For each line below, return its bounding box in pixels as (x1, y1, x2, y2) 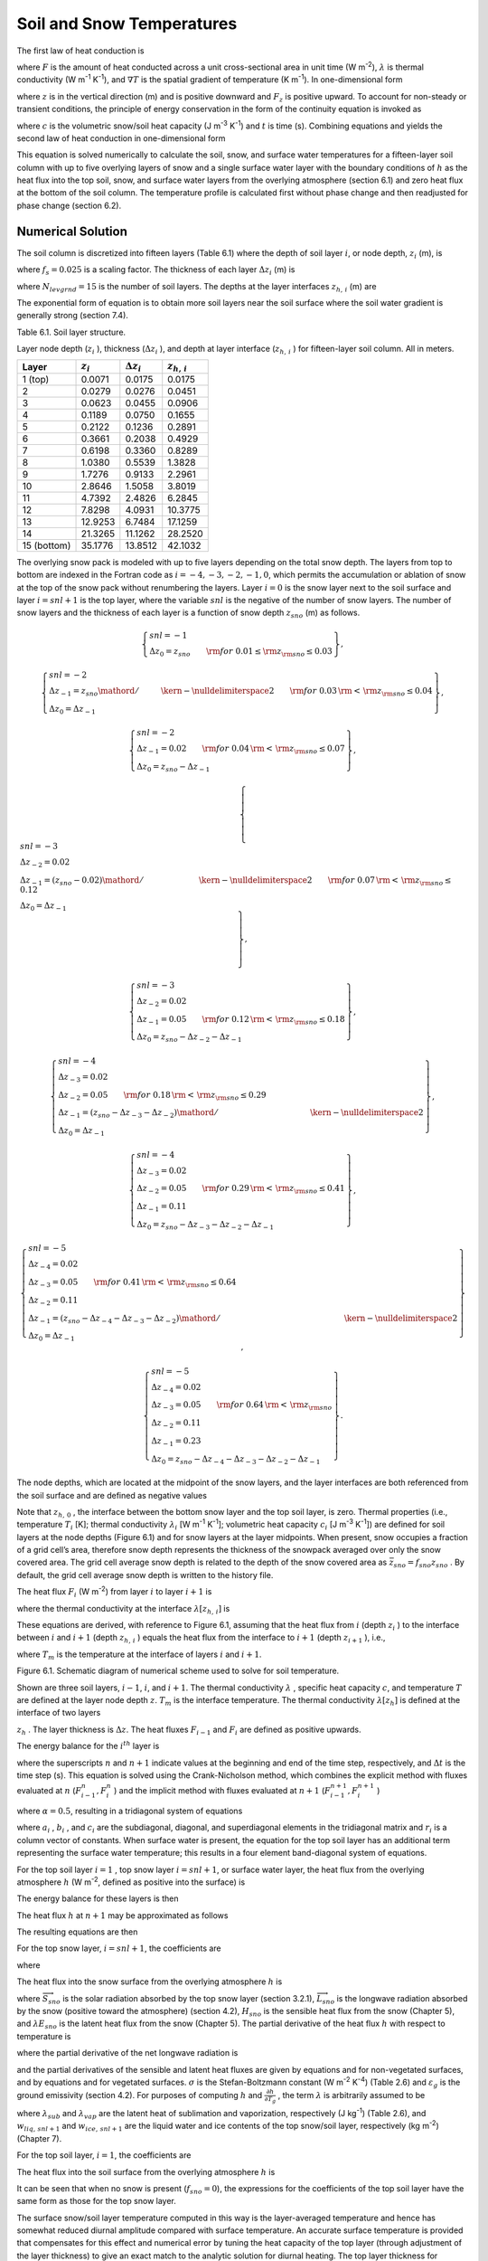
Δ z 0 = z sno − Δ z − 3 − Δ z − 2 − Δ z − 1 (136, 1219, 275, 1232)
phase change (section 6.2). (16, 200, 122, 211)
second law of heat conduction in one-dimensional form (16, 132, 226, 144)
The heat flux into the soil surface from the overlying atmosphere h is (16, 2166, 276, 2177)
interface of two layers (16, 1708, 101, 1718)
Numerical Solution (16, 223, 128, 239)
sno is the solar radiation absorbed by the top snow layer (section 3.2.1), (48, 1992, 315, 2006)
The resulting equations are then (16, 1926, 138, 1937)
